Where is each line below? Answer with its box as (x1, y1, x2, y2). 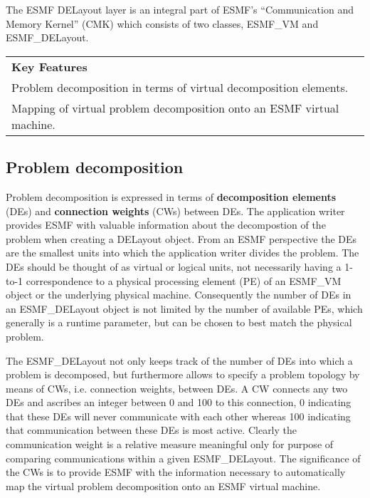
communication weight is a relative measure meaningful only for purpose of (6, 437, 334, 452)
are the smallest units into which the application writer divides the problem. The (6, 245, 359, 260)
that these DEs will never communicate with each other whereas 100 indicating (6, 408, 351, 423)
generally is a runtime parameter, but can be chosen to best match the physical (6, 315, 352, 330)
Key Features (11, 58, 88, 75)
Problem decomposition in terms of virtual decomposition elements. (11, 78, 349, 95)
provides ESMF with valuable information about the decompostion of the (6, 217, 326, 232)
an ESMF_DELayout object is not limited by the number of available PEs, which (6, 301, 363, 316)
